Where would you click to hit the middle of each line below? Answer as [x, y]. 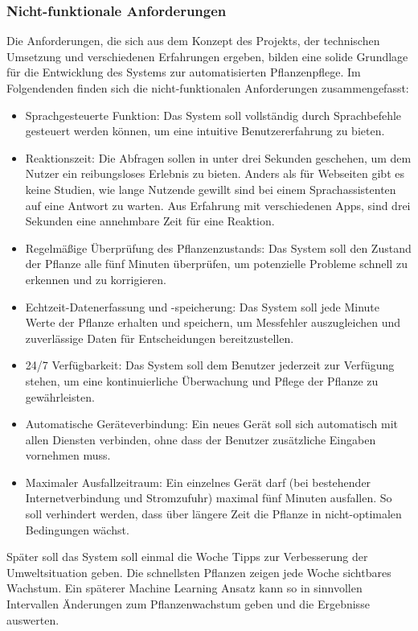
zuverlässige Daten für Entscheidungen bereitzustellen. [160, 338]
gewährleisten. [60, 396]
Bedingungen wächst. [77, 529]
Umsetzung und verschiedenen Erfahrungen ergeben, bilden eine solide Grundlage [207, 56]
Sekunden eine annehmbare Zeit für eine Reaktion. [150, 221]
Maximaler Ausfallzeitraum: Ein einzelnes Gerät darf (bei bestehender [198, 482]
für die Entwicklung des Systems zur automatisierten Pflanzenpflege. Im [184, 72]
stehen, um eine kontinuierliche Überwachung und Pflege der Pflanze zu [202, 380]
